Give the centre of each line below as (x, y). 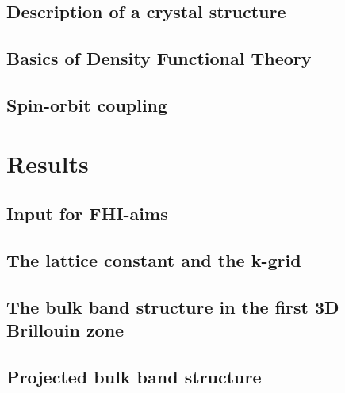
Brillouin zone (65, 330)
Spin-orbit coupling (87, 104)
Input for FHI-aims (87, 214)
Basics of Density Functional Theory (159, 58)
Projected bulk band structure (134, 376)
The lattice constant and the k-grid (154, 259)
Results (48, 163)
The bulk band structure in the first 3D (173, 306)
